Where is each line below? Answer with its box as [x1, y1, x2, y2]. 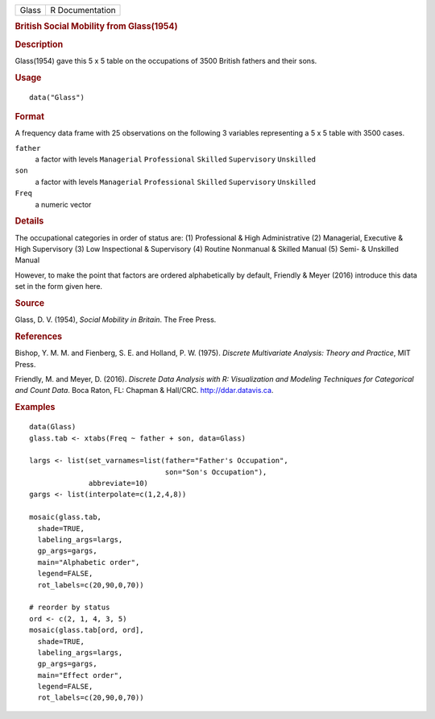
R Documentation [49, 5, 116, 15]
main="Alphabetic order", [37, 558, 140, 566]
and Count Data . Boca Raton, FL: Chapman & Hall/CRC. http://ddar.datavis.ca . [14, 386, 274, 395]
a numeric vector [35, 199, 92, 209]
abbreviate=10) [89, 479, 149, 488]
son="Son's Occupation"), [164, 467, 267, 476]
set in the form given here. [14, 282, 103, 291]
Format [14, 111, 44, 122]
